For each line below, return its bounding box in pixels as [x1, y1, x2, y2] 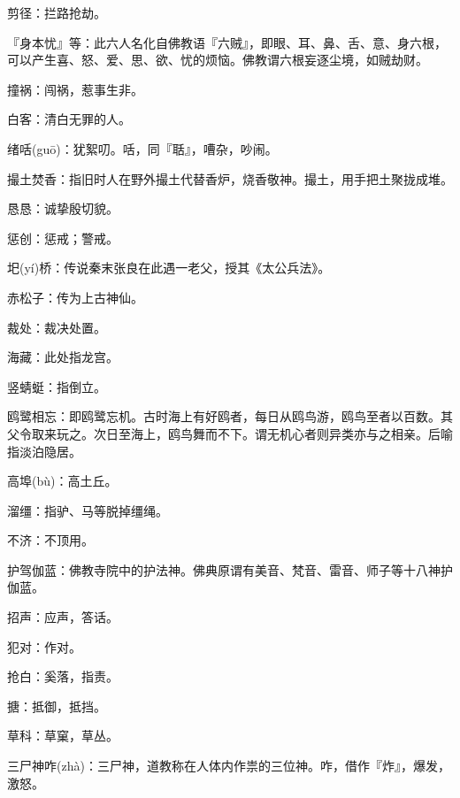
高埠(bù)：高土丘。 [7, 472, 118, 490]
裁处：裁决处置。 [7, 318, 106, 336]
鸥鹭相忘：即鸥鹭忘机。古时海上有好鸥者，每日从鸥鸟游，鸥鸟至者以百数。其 [7, 407, 453, 426]
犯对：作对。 [7, 637, 81, 656]
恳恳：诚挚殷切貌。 [7, 199, 119, 218]
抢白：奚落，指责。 [7, 667, 119, 686]
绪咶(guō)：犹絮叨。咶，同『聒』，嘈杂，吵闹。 [7, 139, 278, 157]
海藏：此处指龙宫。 [7, 348, 119, 366]
